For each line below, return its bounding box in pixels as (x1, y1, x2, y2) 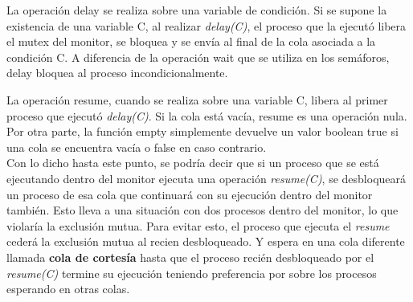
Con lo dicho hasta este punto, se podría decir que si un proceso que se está (6, 154, 379, 171)
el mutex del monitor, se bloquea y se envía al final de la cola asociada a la (6, 33, 376, 50)
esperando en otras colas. (6, 280, 130, 297)
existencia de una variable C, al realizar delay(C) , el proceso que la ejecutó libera (6, 17, 407, 34)
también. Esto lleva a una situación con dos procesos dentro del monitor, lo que (6, 202, 399, 218)
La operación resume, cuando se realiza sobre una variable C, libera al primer (6, 91, 388, 108)
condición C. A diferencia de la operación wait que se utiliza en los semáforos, (6, 48, 390, 65)
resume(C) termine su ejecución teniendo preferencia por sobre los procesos (6, 264, 377, 281)
